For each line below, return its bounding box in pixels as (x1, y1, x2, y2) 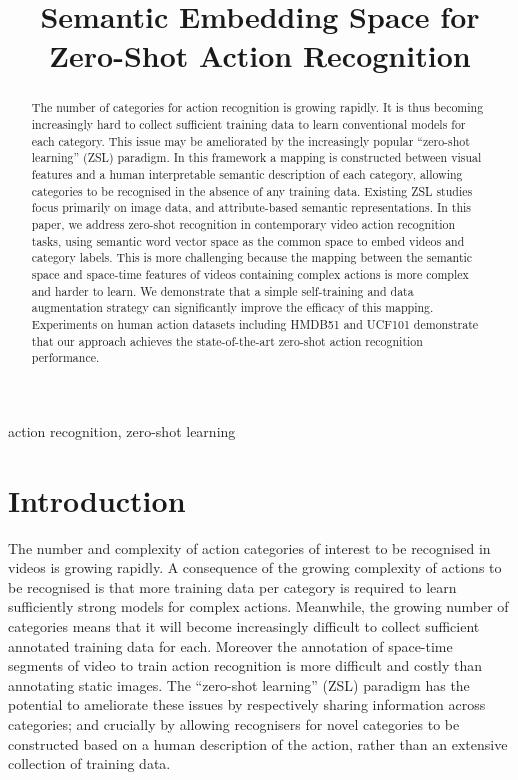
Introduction (8, 479, 186, 520)
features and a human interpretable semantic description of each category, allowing (31, 165, 463, 182)
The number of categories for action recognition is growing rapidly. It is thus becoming (31, 99, 484, 116)
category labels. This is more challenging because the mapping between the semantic (31, 249, 473, 266)
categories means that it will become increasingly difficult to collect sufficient (8, 615, 480, 636)
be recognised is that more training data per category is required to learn (8, 576, 457, 597)
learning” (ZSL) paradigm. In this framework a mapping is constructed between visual (31, 149, 482, 166)
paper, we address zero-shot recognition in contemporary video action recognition (31, 215, 456, 232)
